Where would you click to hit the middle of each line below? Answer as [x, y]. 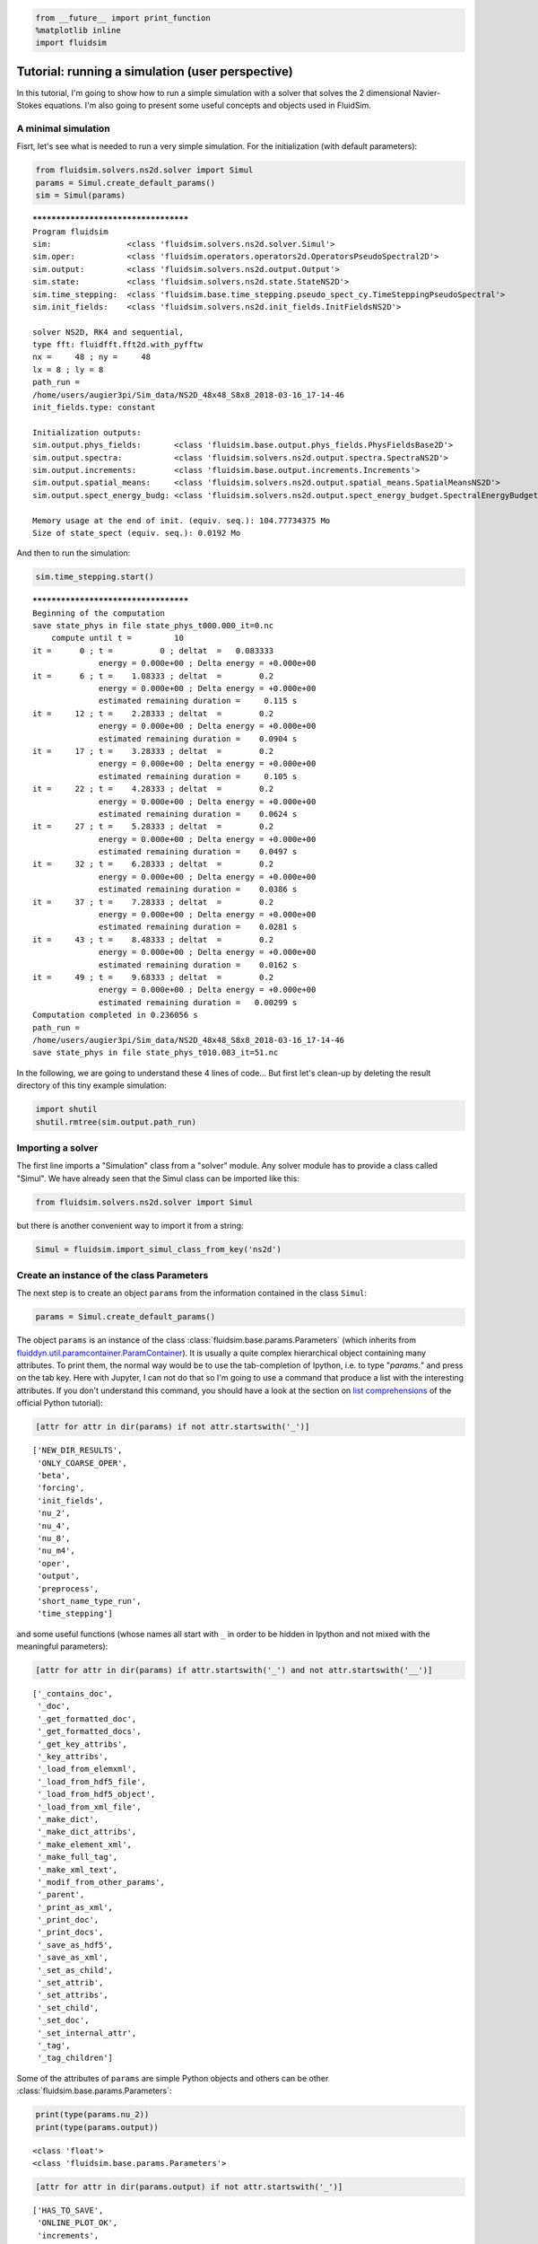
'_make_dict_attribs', [87, 1832]
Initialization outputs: [87, 432]
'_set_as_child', [75, 1970]
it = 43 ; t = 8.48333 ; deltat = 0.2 [153, 939]
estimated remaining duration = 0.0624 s [198, 814]
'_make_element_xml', [85, 1844]
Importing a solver [57, 1147]
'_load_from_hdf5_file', [92, 1781]
